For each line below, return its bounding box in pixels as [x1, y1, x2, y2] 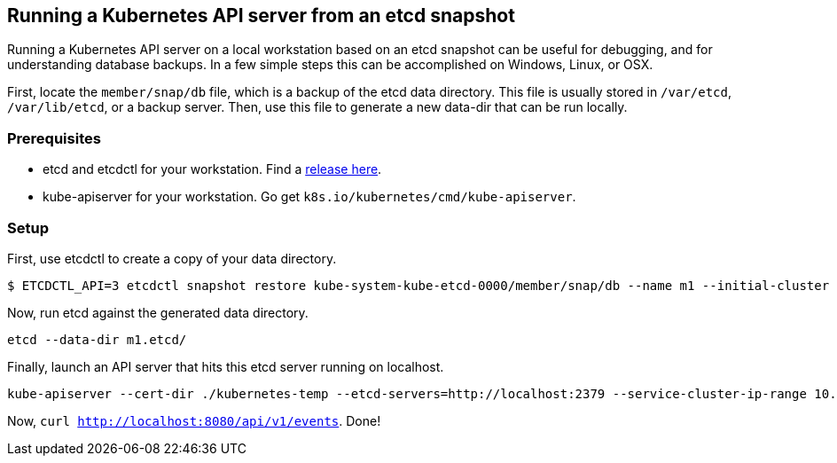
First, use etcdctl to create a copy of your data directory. [7, 250, 337, 266]
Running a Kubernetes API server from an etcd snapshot [7, 4, 515, 27]
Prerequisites [7, 129, 101, 147]
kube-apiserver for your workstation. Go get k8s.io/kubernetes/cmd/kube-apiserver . [43, 189, 576, 205]
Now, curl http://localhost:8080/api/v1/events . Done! [7, 412, 381, 428]
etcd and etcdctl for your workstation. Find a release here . [43, 161, 382, 177]
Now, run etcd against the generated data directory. [7, 304, 309, 320]
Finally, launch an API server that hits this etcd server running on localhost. [7, 358, 444, 374]
